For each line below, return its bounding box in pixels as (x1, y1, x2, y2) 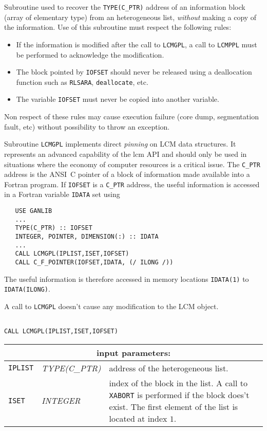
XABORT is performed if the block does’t (109, 388, 250, 401)
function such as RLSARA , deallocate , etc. (16, 76, 148, 87)
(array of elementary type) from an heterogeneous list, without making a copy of (4, 11, 257, 22)
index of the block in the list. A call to (109, 376, 247, 389)
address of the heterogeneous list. (109, 362, 228, 374)
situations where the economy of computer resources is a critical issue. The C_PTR (4, 158, 260, 169)
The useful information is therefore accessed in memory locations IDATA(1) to (4, 273, 249, 284)
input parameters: (96, 346, 171, 358)
